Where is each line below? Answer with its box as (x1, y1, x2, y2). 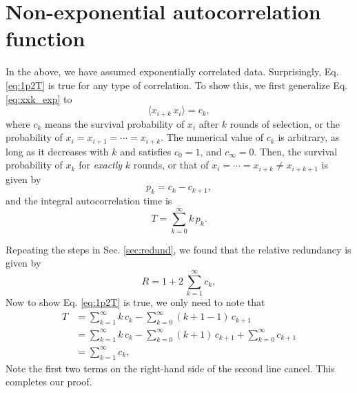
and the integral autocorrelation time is (6, 193, 172, 208)
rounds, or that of (133, 157, 209, 172)
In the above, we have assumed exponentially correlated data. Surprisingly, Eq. (6, 64, 339, 79)
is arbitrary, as (278, 130, 340, 144)
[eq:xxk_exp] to (6, 91, 72, 106)
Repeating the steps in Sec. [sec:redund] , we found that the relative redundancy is (6, 242, 351, 256)
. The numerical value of (161, 130, 264, 144)
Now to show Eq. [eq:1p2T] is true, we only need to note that (6, 295, 265, 309)
